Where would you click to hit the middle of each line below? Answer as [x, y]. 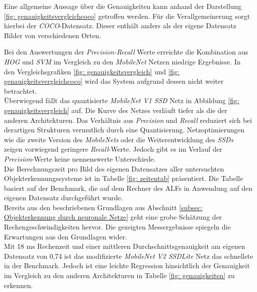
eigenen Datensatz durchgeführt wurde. [64, 198]
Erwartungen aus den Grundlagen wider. [66, 236]
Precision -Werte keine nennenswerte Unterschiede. [80, 158]
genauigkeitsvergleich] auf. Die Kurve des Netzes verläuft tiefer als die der [116, 110]
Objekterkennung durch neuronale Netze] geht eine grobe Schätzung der [113, 217]
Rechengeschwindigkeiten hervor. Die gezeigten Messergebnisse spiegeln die [117, 227]
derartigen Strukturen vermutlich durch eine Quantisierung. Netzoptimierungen [124, 130]
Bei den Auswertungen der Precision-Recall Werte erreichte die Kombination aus [126, 52]
